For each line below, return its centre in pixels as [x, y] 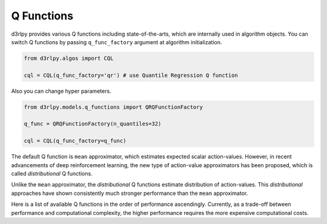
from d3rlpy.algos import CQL [69, 58]
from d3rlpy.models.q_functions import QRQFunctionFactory [113, 107]
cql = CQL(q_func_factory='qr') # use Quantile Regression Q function [131, 75]
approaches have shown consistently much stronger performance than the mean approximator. [130, 193]
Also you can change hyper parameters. [61, 91]
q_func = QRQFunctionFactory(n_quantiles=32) [93, 124]
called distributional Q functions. [52, 173]
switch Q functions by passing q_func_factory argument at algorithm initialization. [117, 42]
